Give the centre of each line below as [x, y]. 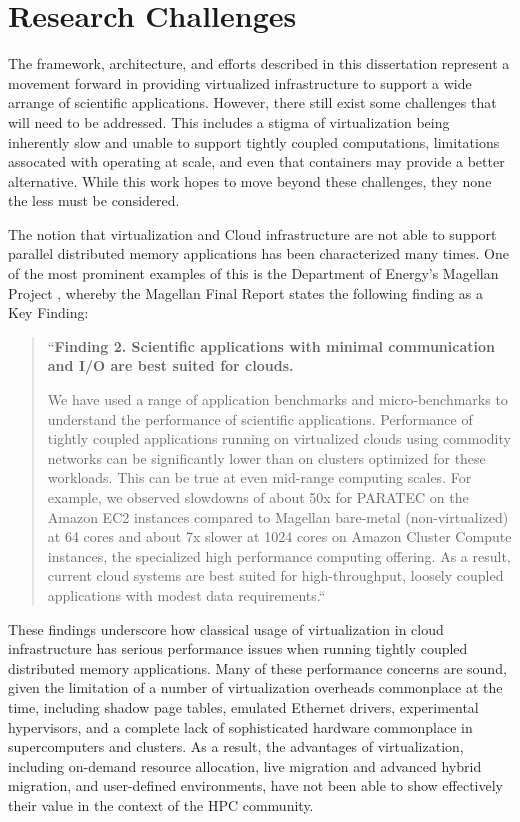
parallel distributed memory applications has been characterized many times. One [259, 253]
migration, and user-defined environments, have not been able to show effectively [255, 785]
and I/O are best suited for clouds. [170, 365]
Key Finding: [48, 312]
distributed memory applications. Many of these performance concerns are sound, [257, 667]
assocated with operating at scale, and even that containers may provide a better [256, 161]
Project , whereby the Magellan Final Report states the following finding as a [246, 292]
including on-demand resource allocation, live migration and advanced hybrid [245, 765]
